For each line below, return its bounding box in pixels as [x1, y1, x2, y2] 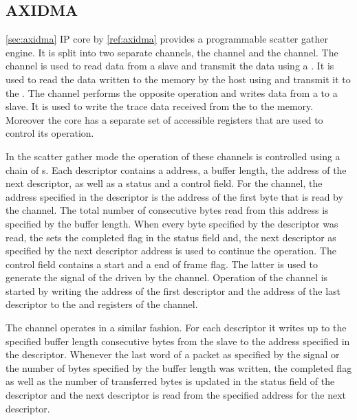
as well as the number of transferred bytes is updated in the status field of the [6, 374, 335, 388]
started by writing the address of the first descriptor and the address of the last [6, 283, 341, 298]
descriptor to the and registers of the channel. [6, 297, 198, 311]
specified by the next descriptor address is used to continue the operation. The [6, 243, 336, 258]
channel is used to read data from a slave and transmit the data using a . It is [6, 58, 334, 73]
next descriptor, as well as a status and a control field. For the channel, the [6, 176, 323, 190]
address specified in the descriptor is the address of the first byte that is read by [6, 189, 343, 203]
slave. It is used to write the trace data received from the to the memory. [6, 99, 314, 113]
